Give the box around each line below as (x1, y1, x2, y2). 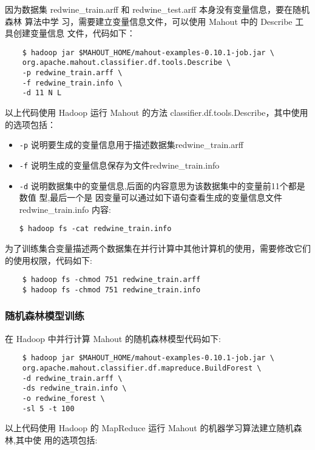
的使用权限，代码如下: (5, 254, 92, 266)
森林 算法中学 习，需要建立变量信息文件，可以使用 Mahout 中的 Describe (5, 15, 293, 27)
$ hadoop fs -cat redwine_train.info (19, 224, 172, 233)
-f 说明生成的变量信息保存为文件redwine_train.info (19, 158, 220, 171)
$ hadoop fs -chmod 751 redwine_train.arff (22, 275, 201, 284)
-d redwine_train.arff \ (22, 374, 123, 383)
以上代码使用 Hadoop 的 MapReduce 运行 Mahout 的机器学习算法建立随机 (5, 421, 294, 434)
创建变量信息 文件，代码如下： (13, 27, 135, 39)
